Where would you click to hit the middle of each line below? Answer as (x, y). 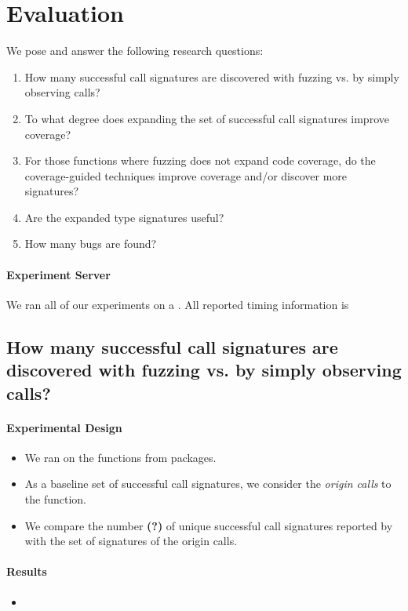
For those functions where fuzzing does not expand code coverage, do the (200, 160)
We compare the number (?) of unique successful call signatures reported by (209, 525)
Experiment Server (58, 274)
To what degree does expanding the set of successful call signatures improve (207, 118)
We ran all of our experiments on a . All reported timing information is (178, 304)
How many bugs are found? (91, 244)
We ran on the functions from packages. (120, 457)
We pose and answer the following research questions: (135, 51)
